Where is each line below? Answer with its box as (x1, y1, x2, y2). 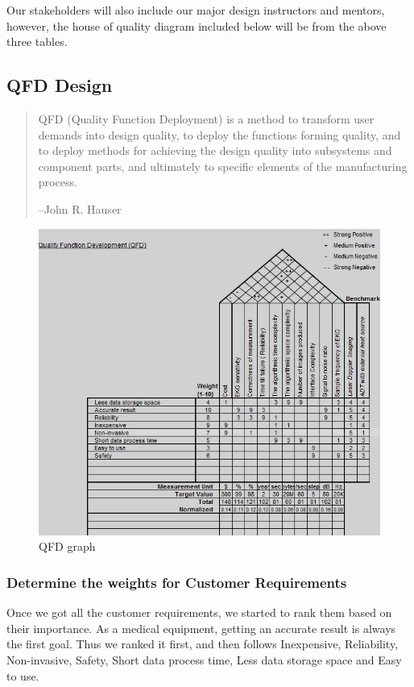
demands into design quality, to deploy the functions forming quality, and (38, 126, 401, 143)
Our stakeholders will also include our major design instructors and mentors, (6, 2, 385, 18)
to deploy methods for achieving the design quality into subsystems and (38, 142, 392, 159)
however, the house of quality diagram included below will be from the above (6, 17, 387, 34)
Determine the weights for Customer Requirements (6, 572, 347, 592)
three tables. (6, 33, 68, 50)
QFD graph (39, 538, 96, 555)
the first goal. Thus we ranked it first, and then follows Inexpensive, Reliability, (6, 635, 399, 652)
